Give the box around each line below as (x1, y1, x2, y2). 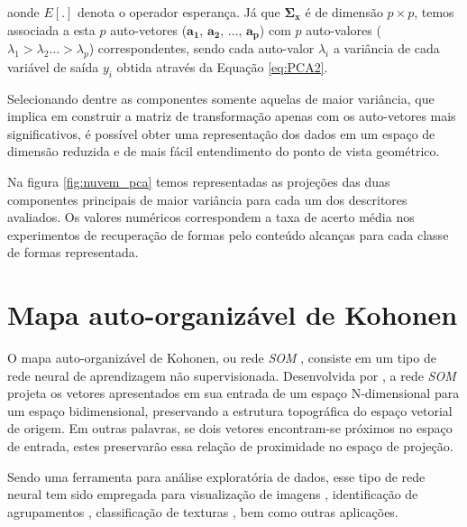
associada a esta (7, 20, 96, 39)
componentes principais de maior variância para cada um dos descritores (7, 190, 407, 208)
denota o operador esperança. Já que (78, 3, 280, 21)
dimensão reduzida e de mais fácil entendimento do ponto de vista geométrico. (7, 142, 440, 161)
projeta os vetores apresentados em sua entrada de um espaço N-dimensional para (7, 384, 460, 402)
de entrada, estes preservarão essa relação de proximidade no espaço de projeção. (7, 437, 453, 456)
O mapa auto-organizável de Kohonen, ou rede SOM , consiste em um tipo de (7, 348, 436, 367)
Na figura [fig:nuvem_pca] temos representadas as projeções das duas (7, 172, 390, 191)
